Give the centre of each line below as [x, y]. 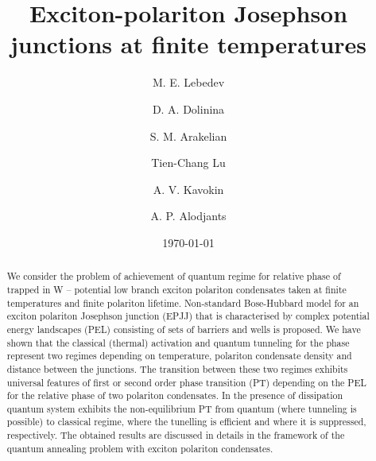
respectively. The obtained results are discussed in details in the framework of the [176, 435]
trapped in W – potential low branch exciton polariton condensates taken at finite [176, 289]
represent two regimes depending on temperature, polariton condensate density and [179, 356]
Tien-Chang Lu [188, 163]
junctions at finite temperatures [188, 44]
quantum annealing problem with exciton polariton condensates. [140, 448]
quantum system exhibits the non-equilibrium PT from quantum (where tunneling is [182, 408]
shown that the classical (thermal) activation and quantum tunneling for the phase [178, 342]
